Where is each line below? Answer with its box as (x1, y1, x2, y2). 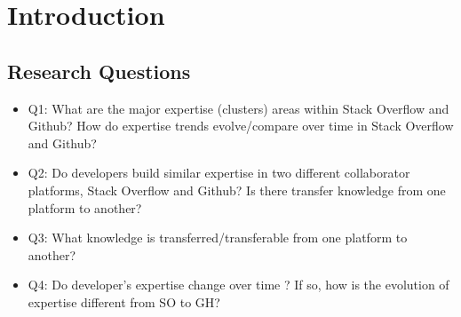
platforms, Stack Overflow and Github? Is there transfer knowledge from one (28, 180, 446, 199)
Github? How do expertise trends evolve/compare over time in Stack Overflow (28, 116, 454, 135)
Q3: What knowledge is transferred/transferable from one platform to (28, 228, 408, 247)
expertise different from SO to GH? (28, 292, 220, 311)
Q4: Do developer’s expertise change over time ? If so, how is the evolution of (28, 275, 449, 294)
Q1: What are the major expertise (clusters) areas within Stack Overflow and (28, 99, 449, 117)
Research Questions (7, 57, 191, 84)
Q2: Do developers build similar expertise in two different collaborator (28, 163, 410, 182)
